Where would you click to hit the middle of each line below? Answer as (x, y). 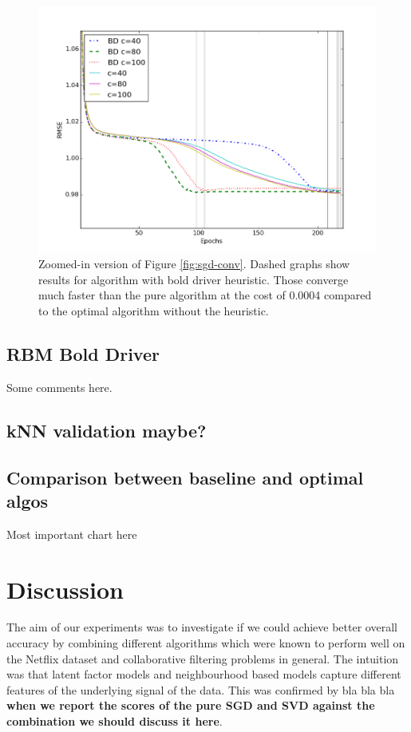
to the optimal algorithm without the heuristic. (154, 310)
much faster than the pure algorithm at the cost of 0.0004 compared (205, 295)
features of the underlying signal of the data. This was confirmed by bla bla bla (201, 689)
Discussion (65, 589)
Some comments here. (59, 387)
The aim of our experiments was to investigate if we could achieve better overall (202, 627)
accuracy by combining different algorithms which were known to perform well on (206, 643)
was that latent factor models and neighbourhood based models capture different (204, 674)
